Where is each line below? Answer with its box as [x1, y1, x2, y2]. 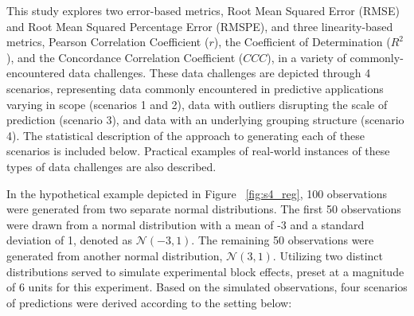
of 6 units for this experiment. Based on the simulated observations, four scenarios [6, 279, 408, 295]
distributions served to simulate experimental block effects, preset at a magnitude [6, 263, 404, 279]
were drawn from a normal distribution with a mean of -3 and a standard [6, 216, 365, 232]
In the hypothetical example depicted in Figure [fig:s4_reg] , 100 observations [6, 185, 388, 201]
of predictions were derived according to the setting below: [6, 294, 292, 310]
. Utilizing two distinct [272, 247, 383, 263]
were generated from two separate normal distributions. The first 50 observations [6, 201, 401, 217]
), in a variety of [267, 49, 346, 65]
